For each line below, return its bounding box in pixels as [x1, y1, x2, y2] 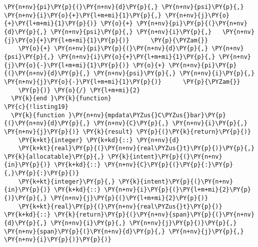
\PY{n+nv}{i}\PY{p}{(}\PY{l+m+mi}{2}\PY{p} [104, 186, 251, 194]
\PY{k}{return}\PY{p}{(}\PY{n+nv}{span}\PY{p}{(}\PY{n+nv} [54, 211, 255, 219]
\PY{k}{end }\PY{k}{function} [11, 95, 111, 102]
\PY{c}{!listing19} [4, 103, 68, 110]
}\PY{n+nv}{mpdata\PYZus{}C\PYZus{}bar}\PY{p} [68, 111, 226, 119]
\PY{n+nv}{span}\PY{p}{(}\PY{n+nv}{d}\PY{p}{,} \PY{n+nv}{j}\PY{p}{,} [4, 228, 244, 235]
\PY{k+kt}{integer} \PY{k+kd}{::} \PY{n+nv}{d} [18, 136, 179, 144]
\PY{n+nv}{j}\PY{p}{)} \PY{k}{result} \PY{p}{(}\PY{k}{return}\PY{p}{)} [4, 128, 251, 135]
